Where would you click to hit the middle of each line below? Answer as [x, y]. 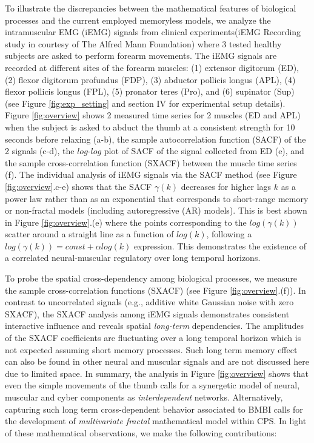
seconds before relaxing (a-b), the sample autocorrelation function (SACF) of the [155, 139]
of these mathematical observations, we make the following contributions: [141, 432]
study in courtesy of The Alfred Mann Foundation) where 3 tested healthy [143, 43]
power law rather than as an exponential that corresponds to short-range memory [157, 198]
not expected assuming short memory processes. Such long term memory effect [151, 349]
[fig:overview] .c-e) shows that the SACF [78, 186]
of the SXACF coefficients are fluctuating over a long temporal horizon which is [153, 338]
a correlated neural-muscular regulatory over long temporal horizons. [133, 258]
